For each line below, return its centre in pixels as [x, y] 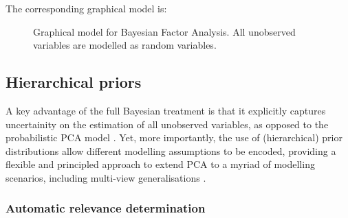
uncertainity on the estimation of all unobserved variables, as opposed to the [167, 124]
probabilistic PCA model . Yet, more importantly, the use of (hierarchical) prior [174, 137]
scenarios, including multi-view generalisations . [106, 177]
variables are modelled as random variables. [125, 45]
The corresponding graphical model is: [86, 8]
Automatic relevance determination [106, 208]
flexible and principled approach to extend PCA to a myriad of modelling [160, 164]
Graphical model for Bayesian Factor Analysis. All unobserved [164, 31]
